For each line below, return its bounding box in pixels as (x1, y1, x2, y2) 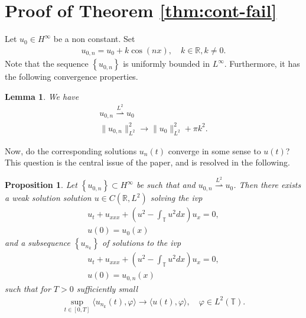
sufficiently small (76, 282, 138, 294)
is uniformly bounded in (123, 57, 210, 70)
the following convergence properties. (5, 70, 138, 83)
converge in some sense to (168, 144, 261, 157)
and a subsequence (5, 236, 70, 249)
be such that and (136, 179, 196, 191)
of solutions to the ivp (102, 236, 181, 249)
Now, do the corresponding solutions (5, 144, 137, 157)
